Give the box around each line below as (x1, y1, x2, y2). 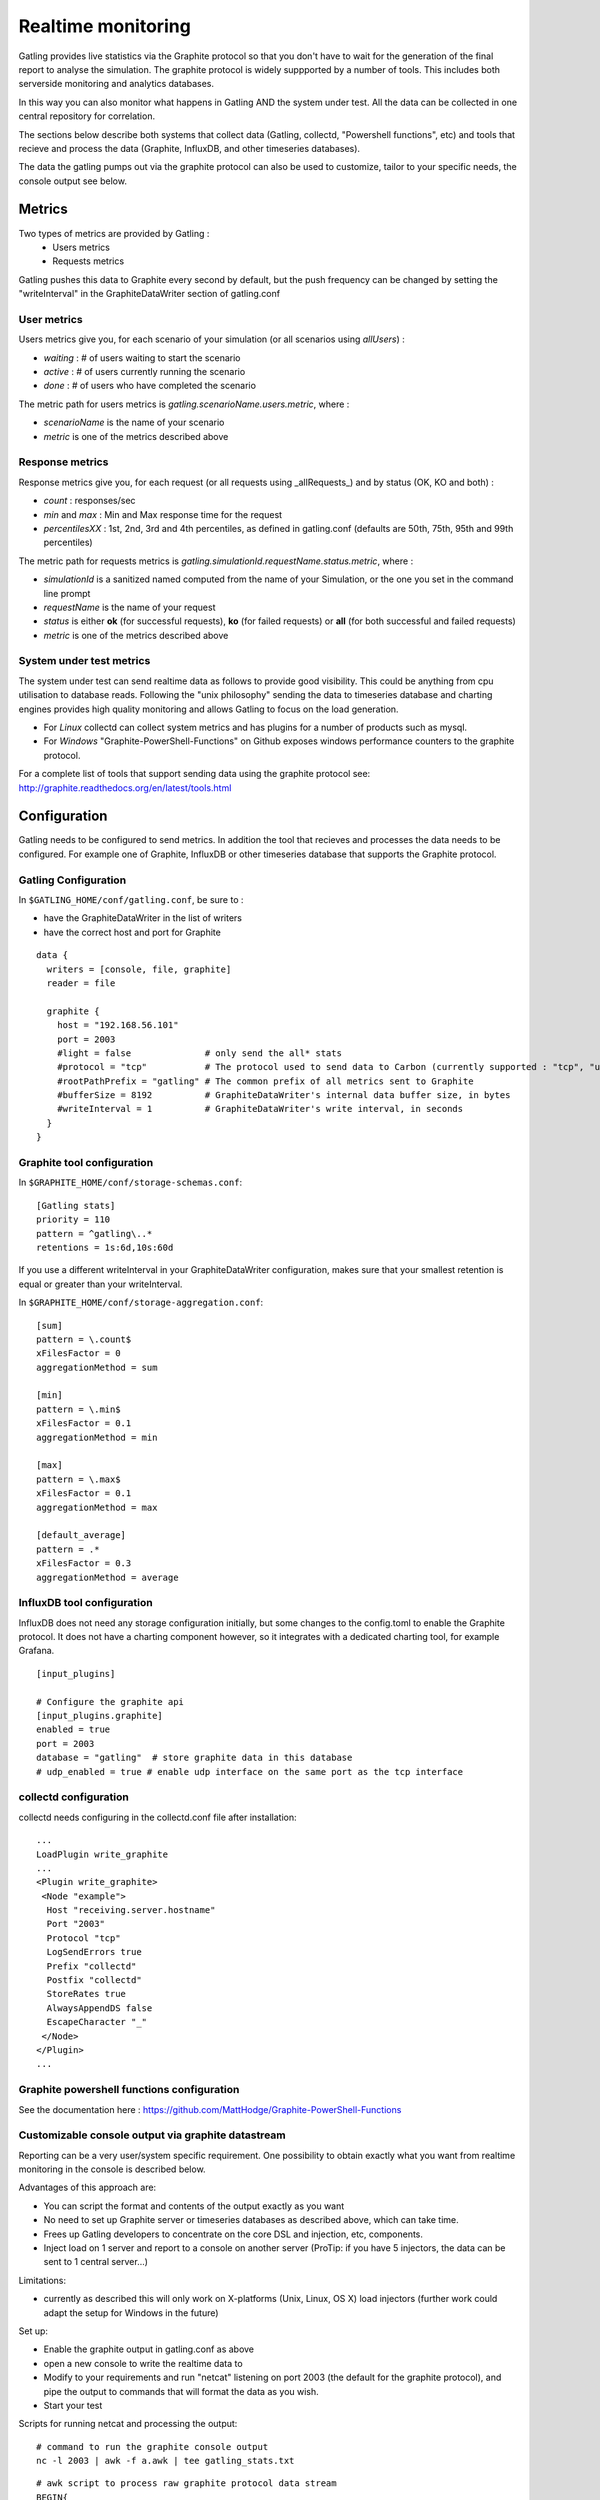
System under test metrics (18, 654, 151, 668)
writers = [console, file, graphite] (46, 963, 232, 975)
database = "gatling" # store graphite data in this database (36, 1752, 353, 1764)
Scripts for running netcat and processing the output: (18, 2418, 238, 2430)
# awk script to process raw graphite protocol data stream (36, 2478, 337, 2489)
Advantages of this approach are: (18, 2181, 157, 2194)
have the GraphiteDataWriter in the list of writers (43, 912, 242, 924)
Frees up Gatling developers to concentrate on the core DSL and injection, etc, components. (43, 2228, 424, 2240)
